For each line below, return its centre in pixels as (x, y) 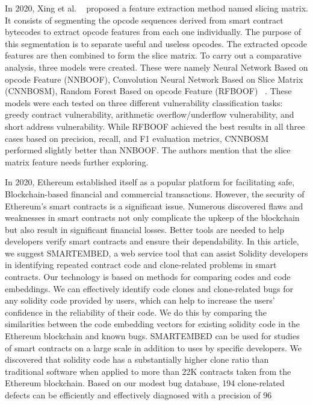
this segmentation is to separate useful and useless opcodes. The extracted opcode (156, 43)
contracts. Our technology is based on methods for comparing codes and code (148, 277)
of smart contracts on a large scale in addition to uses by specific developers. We (153, 347)
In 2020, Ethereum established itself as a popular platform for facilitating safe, (150, 182)
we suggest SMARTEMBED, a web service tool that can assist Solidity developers (156, 253)
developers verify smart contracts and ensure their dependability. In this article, (152, 241)
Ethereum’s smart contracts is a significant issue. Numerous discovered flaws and (154, 206)
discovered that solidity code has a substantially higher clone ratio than (137, 359)
